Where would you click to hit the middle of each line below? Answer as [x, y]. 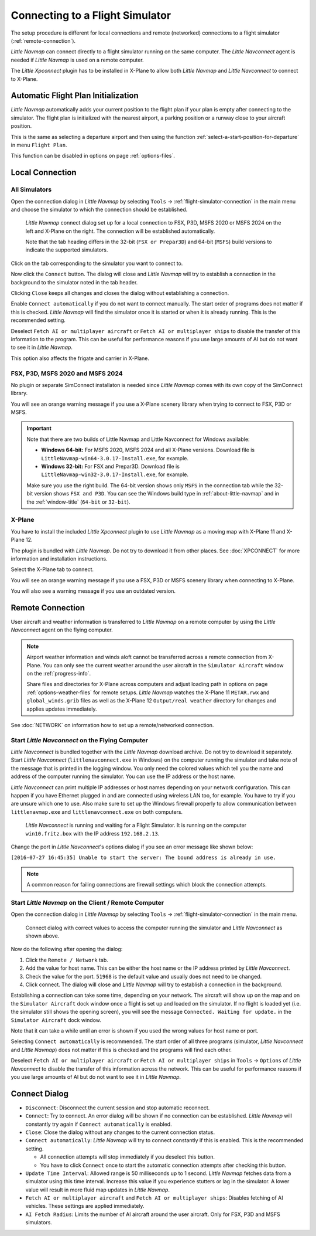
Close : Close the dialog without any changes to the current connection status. [120, 1132]
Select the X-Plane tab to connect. [52, 569]
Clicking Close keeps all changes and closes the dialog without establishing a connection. [120, 293]
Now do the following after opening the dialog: [67, 949]
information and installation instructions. [59, 558]
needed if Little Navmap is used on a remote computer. [77, 60]
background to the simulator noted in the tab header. [74, 282]
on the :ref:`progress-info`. [59, 673]
